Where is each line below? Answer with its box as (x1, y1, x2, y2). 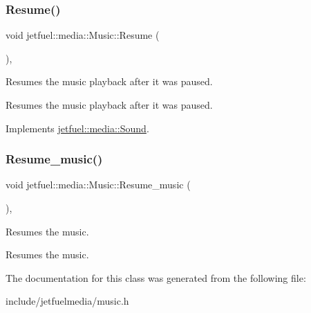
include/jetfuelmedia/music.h (6, 294, 129, 308)
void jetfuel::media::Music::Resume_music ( (6, 177, 191, 192)
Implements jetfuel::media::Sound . (6, 120, 149, 135)
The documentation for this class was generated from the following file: (6, 270, 306, 285)
